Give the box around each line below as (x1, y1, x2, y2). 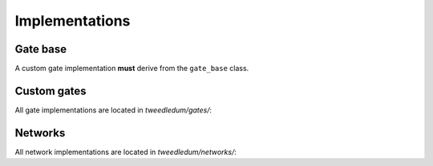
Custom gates (14, 84, 87, 97)
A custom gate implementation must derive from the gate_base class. (14, 64, 249, 73)
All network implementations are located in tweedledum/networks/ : (14, 147, 237, 156)
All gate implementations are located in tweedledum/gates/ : (14, 105, 212, 115)
